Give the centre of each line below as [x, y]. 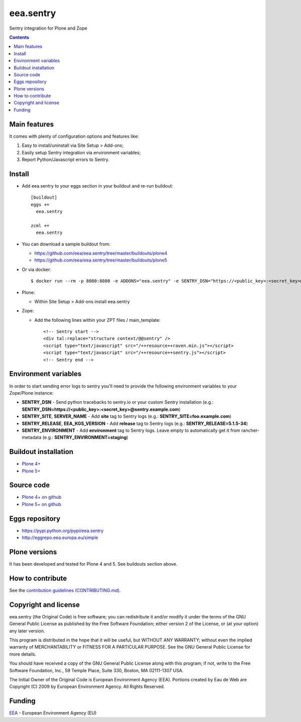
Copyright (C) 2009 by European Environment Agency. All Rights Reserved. [87, 687]
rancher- [250, 430]
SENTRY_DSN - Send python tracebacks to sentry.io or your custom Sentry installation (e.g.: [118, 402]
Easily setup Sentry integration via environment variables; [81, 152]
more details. [23, 654]
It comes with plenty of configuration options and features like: [74, 136]
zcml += [40, 225]
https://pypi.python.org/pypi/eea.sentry [63, 530]
